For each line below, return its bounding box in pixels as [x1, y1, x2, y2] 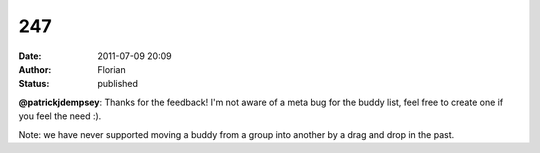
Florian [97, 63, 126, 75]
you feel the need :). [18, 110, 102, 122]
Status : [18, 78, 50, 90]
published [97, 78, 139, 90]
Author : [18, 63, 52, 75]
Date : [18, 50, 42, 62]
